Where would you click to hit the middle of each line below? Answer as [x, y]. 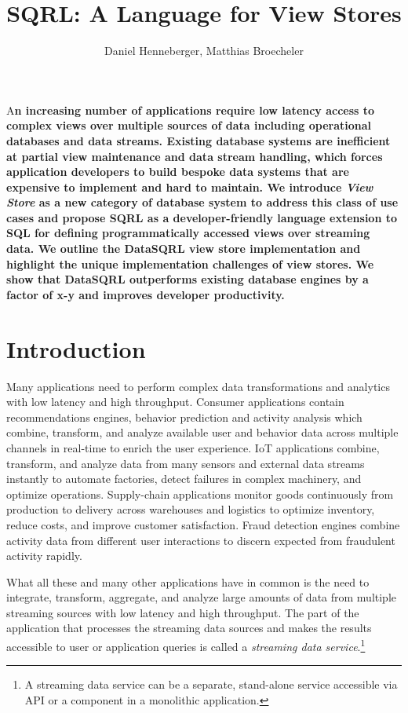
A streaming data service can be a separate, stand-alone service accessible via [211, 684]
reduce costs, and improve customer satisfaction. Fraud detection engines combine [203, 524]
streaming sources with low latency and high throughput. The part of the [183, 612]
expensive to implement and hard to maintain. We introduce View [190, 186]
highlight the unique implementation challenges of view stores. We [190, 263]
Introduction [76, 348]
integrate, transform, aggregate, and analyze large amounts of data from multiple [202, 597]
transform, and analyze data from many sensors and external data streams [186, 463]
